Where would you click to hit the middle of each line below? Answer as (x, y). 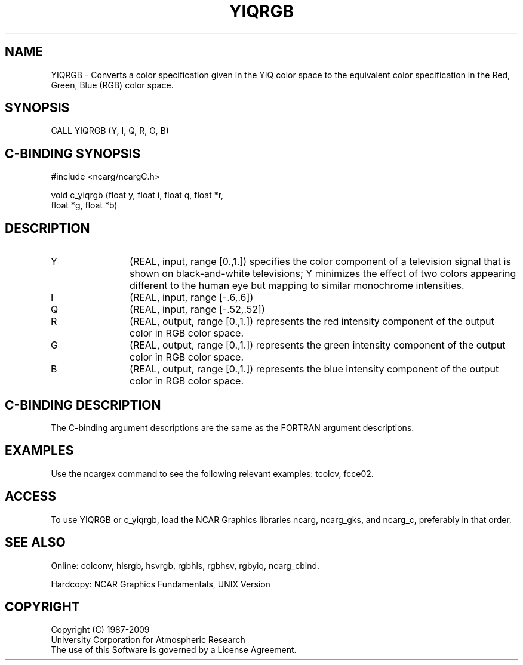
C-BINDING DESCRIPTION (83, 405)
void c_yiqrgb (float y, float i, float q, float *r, (137, 195)
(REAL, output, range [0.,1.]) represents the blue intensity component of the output (314, 369)
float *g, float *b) (84, 205)
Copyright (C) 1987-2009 (100, 630)
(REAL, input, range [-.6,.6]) (192, 298)
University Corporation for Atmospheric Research (148, 640)
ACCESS (31, 497)
